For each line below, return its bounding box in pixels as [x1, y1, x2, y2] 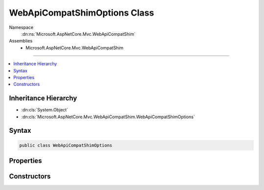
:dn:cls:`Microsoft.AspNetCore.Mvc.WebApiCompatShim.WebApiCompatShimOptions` [21, 114, 195, 120]
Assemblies [9, 38, 33, 44]
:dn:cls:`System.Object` [21, 107, 68, 113]
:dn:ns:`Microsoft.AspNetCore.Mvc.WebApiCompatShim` [21, 31, 136, 37]
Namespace [9, 24, 34, 30]
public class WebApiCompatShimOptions [19, 142, 112, 148]
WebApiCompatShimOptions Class [9, 7, 154, 18]
